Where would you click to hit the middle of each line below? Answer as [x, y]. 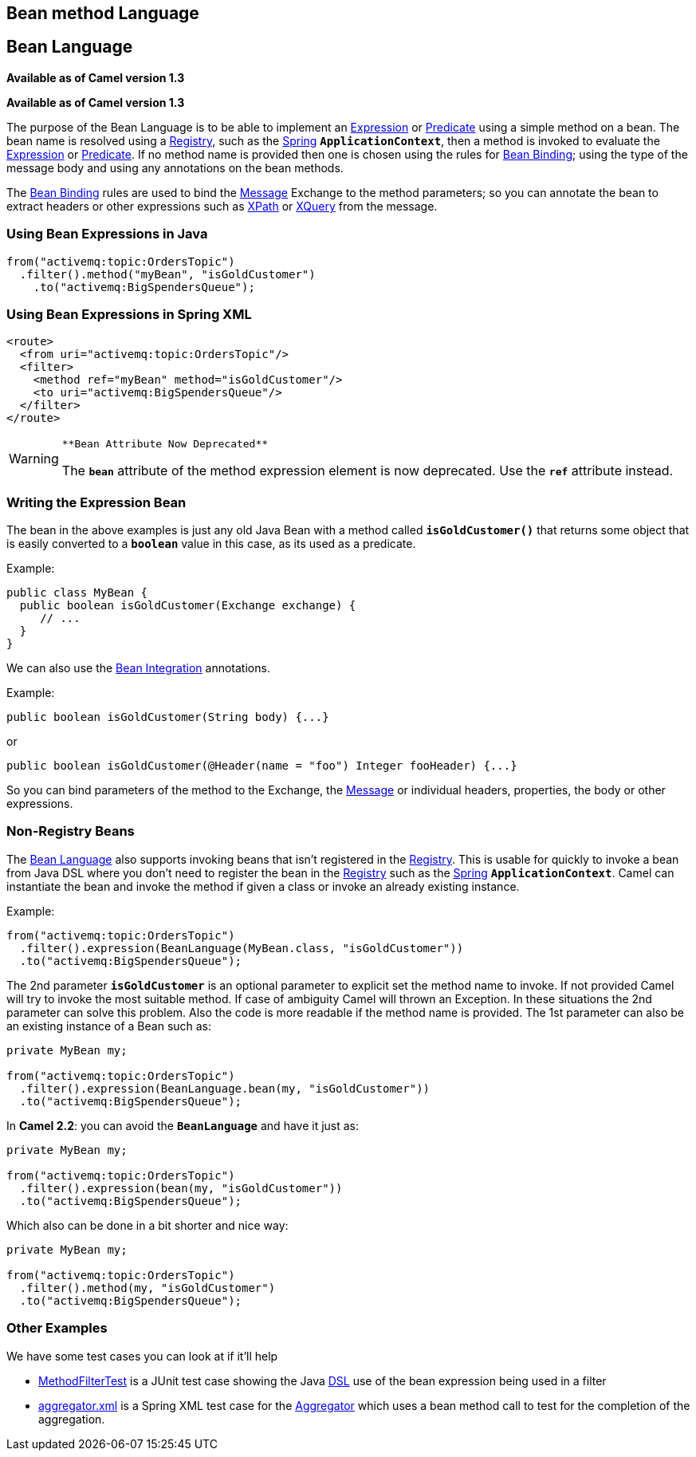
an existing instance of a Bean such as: [109, 1026]
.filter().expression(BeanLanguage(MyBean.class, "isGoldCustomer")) [242, 948]
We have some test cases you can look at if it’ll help [142, 1356]
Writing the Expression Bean [96, 502]
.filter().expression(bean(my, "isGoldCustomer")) [181, 1188]
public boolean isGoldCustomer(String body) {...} [168, 717]
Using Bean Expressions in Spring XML [129, 314]
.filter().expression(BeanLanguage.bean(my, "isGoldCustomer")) [225, 1088]
